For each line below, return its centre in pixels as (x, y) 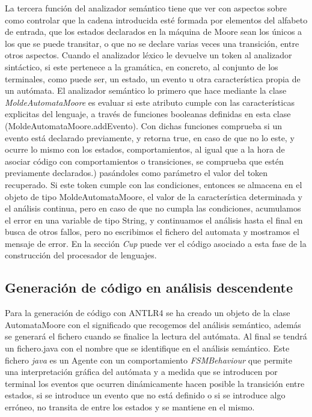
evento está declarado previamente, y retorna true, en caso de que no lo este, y (150, 137)
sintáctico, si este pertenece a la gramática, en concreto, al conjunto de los (142, 66)
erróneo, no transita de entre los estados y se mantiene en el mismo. (130, 407)
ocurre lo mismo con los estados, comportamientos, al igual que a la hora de (145, 149)
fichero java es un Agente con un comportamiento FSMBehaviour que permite (148, 360)
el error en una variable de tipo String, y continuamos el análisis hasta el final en (154, 220)
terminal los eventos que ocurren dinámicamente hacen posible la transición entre (155, 383)
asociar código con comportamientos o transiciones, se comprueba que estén (144, 161)
